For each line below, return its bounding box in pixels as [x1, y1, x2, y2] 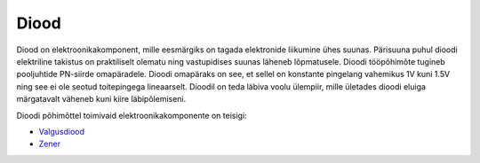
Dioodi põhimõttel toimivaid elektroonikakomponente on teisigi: [16, 110, 248, 120]
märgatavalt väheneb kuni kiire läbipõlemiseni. [16, 94, 187, 105]
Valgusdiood [38, 126, 84, 136]
